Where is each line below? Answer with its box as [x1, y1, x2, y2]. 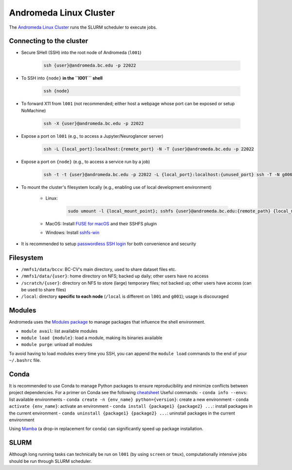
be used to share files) [21, 287, 67, 292]
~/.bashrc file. [9, 358, 41, 363]
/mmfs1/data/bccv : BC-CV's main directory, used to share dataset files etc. [21, 266, 177, 272]
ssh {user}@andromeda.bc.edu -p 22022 [43, 63, 136, 68]
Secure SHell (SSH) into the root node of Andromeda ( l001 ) [21, 50, 142, 55]
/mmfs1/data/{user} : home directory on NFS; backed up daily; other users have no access [21, 273, 209, 279]
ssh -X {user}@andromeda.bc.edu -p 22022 [43, 121, 144, 126]
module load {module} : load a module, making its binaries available [21, 335, 163, 341]
